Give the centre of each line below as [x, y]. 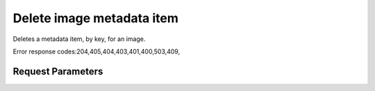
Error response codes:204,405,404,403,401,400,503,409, [97, 51]
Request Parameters [58, 71]
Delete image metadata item [95, 18]
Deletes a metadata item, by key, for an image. [79, 39]
